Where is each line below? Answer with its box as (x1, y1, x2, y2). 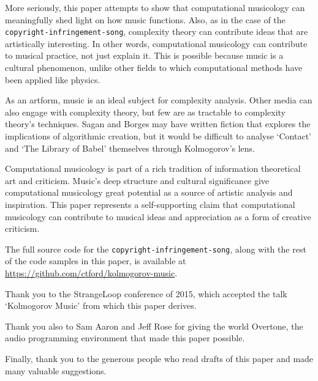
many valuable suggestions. (5, 364, 107, 377)
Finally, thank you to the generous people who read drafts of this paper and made (5, 352, 314, 364)
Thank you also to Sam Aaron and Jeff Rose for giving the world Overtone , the (5, 319, 303, 332)
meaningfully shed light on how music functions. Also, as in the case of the (5, 13, 286, 26)
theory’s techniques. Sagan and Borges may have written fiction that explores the (5, 117, 311, 130)
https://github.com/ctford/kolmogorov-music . (5, 267, 178, 279)
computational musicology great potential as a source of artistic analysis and (5, 186, 293, 199)
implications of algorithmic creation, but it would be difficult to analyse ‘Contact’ (5, 130, 311, 142)
